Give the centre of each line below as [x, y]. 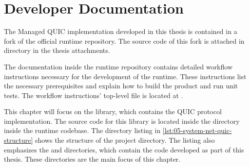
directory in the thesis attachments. [57, 50]
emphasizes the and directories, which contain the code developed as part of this [124, 149]
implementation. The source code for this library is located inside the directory [122, 121]
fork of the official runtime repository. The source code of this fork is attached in [124, 41]
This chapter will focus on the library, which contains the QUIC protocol [113, 111]
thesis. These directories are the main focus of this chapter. [92, 159]
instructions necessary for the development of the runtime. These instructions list [125, 76]
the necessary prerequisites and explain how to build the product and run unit [121, 86]
